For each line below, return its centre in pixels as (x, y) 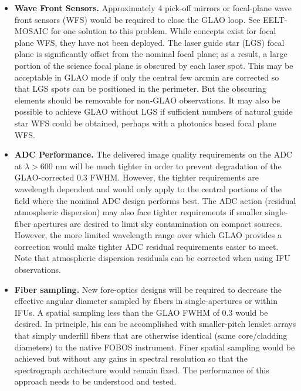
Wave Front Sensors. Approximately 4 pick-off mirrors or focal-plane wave (153, 8)
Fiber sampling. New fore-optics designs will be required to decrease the (148, 289)
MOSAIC (31, 31)
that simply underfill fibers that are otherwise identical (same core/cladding (151, 335)
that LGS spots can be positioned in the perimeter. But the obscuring (140, 88)
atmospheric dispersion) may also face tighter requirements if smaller (138, 212)
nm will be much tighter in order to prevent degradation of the (168, 166)
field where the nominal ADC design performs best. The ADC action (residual (155, 200)
